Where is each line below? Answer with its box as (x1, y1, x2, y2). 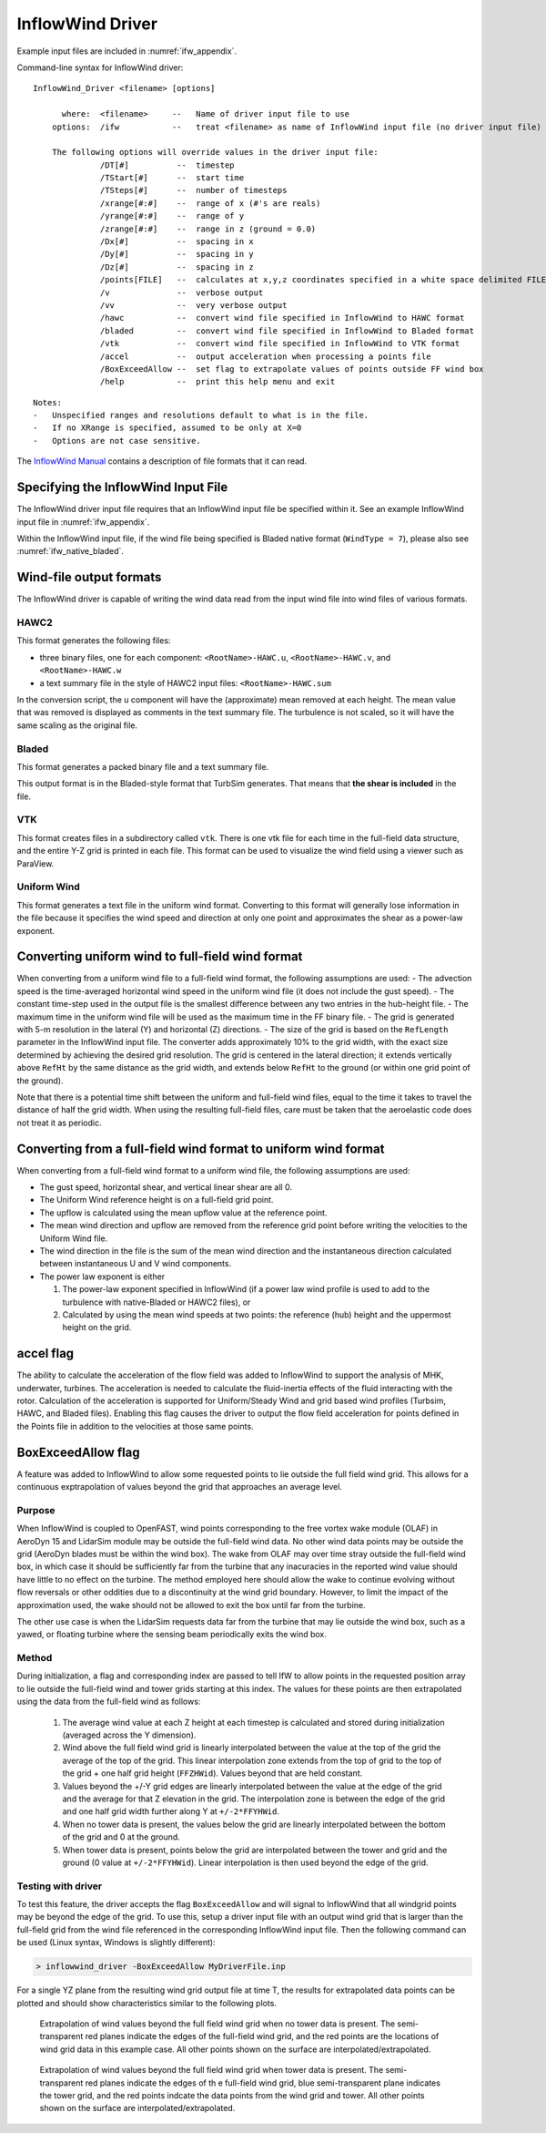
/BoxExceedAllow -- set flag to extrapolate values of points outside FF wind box (100, 364, 484, 374)
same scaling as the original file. (16, 720, 138, 731)
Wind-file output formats (16, 569, 162, 585)
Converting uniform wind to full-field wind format (16, 949, 303, 965)
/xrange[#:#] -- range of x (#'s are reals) (100, 198, 321, 209)
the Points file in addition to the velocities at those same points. (16, 1420, 254, 1431)
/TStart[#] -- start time (100, 173, 245, 183)
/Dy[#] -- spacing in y (100, 249, 254, 260)
